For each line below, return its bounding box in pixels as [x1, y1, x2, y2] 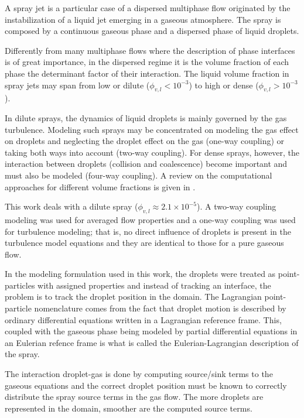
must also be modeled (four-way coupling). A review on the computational [5, 169, 272, 181]
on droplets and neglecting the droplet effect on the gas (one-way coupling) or [5, 135, 285, 147]
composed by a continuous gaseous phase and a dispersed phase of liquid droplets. [5, 25, 299, 37]
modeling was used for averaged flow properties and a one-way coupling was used [5, 213, 296, 225]
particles [5, 279, 35, 291]
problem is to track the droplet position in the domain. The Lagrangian [5, 290, 262, 303]
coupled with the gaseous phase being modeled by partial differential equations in [5, 325, 298, 337]
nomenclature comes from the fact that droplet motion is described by [34, 302, 286, 314]
